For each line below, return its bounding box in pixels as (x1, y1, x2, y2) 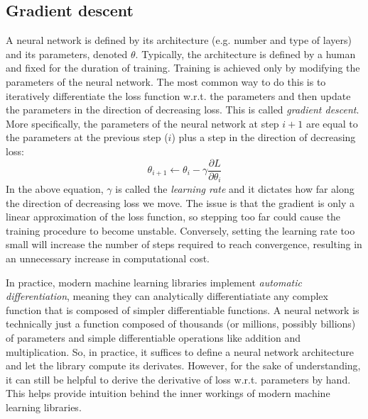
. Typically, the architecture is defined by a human (135, 46, 356, 61)
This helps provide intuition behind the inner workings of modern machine (6, 386, 330, 401)
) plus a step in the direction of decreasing (171, 130, 356, 145)
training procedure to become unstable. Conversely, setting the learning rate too (6, 223, 355, 238)
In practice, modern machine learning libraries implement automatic (6, 274, 302, 289)
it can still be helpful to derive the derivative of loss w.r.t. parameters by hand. (6, 371, 351, 386)
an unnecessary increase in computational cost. (6, 251, 210, 266)
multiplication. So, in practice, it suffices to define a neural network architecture (6, 344, 354, 359)
